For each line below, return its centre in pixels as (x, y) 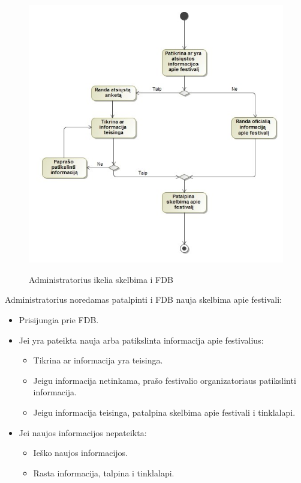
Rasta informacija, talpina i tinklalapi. (104, 472)
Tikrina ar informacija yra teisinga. (98, 360)
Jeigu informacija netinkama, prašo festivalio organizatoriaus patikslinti (165, 380)
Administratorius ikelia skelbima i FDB (101, 279)
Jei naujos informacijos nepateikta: (83, 432)
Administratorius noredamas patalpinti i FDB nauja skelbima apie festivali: (143, 299)
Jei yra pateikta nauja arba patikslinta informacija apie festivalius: (141, 340)
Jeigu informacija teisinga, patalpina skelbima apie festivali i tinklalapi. (164, 412)
